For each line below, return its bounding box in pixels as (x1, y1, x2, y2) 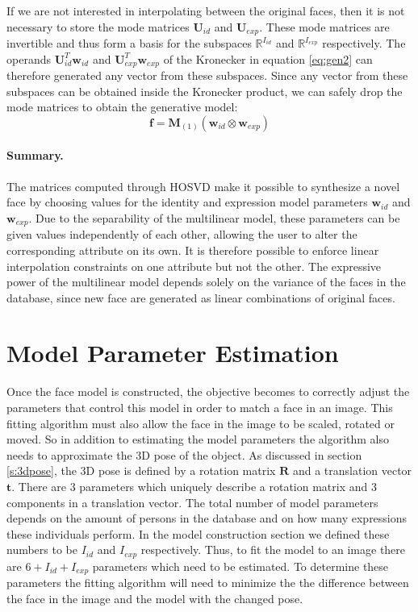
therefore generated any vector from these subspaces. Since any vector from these (6, 67, 408, 84)
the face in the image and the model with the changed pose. (6, 589, 303, 606)
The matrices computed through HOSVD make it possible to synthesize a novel (6, 177, 400, 194)
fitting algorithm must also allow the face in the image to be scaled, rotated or (6, 414, 395, 431)
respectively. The (322, 35, 406, 52)
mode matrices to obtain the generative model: (6, 98, 238, 115)
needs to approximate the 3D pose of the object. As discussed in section (6, 446, 362, 463)
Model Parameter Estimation (6, 336, 339, 369)
